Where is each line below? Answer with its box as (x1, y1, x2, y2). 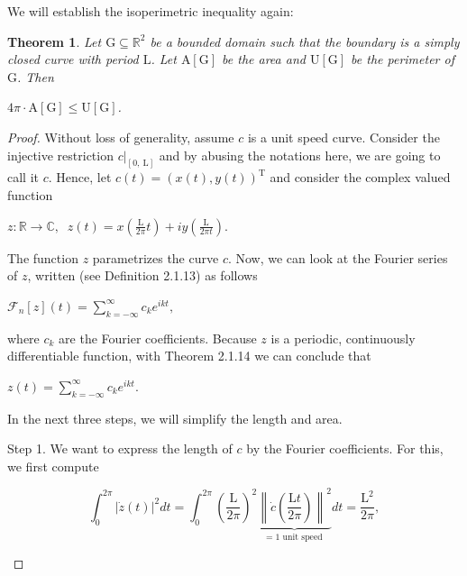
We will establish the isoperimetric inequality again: (7, 2, 294, 20)
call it (7, 168, 39, 187)
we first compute (7, 456, 99, 475)
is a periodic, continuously (270, 328, 416, 347)
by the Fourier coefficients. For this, (246, 439, 444, 458)
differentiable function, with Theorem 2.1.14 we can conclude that (7, 346, 371, 365)
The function (7, 248, 78, 267)
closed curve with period (7, 50, 139, 69)
